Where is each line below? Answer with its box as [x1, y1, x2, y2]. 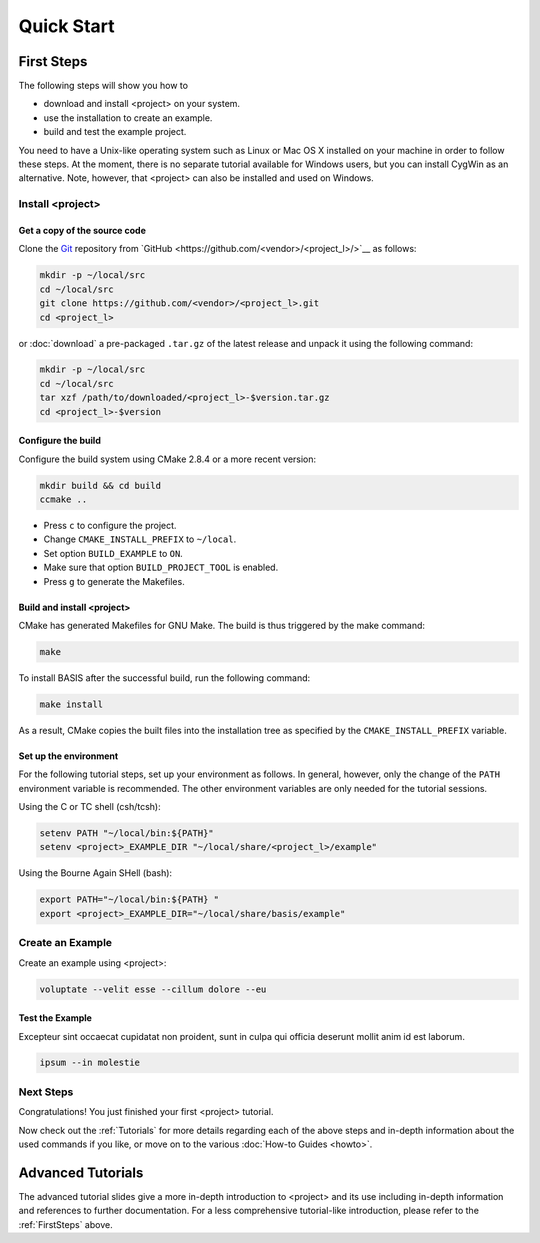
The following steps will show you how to [18, 80, 189, 92]
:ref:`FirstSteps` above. [18, 1218, 114, 1230]
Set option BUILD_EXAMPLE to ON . [43, 547, 184, 559]
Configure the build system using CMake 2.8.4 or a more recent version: [18, 453, 317, 465]
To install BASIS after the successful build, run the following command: [18, 671, 311, 684]
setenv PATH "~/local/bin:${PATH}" [39, 828, 214, 839]
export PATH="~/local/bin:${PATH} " [39, 894, 220, 905]
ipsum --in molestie [39, 1057, 140, 1069]
